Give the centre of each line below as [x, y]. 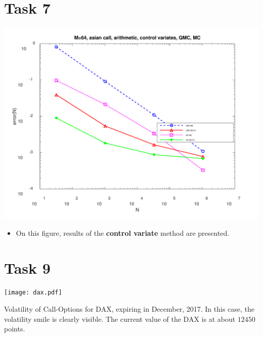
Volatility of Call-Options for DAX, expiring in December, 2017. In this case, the [129, 309]
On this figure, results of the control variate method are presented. [123, 233]
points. [15, 329]
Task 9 [27, 267]
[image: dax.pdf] [33, 293]
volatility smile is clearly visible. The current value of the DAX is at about [120, 319]
